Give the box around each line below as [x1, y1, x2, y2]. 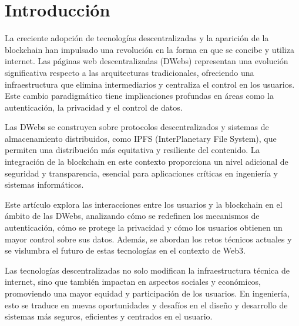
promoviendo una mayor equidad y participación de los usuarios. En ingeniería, [5, 287, 290, 299]
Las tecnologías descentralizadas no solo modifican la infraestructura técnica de [5, 264, 290, 276]
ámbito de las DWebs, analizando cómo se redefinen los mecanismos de [5, 209, 260, 222]
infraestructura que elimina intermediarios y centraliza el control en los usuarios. [5, 78, 295, 90]
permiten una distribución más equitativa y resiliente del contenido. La [5, 144, 260, 156]
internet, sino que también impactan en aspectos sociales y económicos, [5, 275, 261, 288]
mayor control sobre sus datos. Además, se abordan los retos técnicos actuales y [5, 232, 292, 245]
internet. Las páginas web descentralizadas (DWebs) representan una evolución [5, 55, 288, 67]
